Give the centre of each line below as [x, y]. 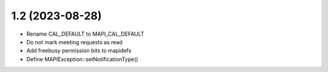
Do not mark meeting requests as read [74, 42]
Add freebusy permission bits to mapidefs [79, 51]
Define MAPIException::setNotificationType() [82, 59]
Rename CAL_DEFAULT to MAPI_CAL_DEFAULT [85, 34]
